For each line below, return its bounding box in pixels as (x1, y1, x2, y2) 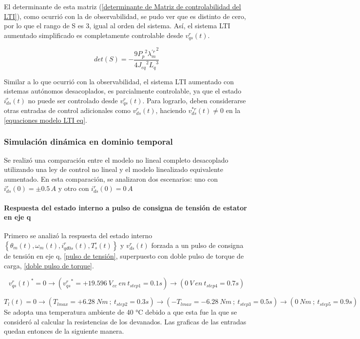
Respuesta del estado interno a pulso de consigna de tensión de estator (4, 202, 247, 212)
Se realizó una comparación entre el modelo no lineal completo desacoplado (4, 154, 228, 165)
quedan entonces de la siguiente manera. (4, 326, 124, 336)
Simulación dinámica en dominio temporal (4, 135, 173, 148)
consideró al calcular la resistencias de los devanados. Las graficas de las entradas (4, 316, 246, 326)
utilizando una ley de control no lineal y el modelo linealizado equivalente (4, 164, 224, 174)
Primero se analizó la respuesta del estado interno (4, 230, 152, 241)
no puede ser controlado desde (28, 95, 118, 105)
